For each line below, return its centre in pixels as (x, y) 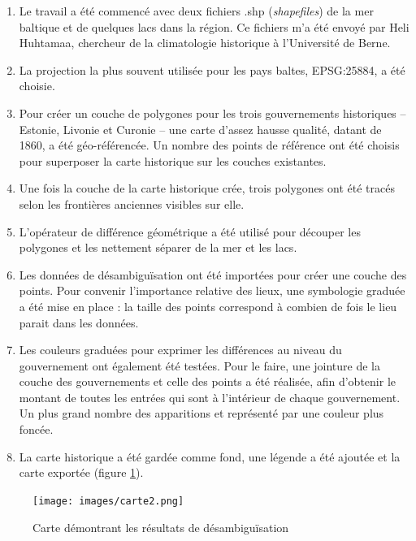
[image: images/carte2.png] (108, 501)
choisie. (37, 86)
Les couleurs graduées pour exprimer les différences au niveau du (180, 350)
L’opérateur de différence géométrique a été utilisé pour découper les (190, 231)
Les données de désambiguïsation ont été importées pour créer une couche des (213, 274)
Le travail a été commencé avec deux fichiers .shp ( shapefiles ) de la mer (196, 11)
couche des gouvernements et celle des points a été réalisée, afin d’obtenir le (207, 381)
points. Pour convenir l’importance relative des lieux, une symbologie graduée (212, 290)
